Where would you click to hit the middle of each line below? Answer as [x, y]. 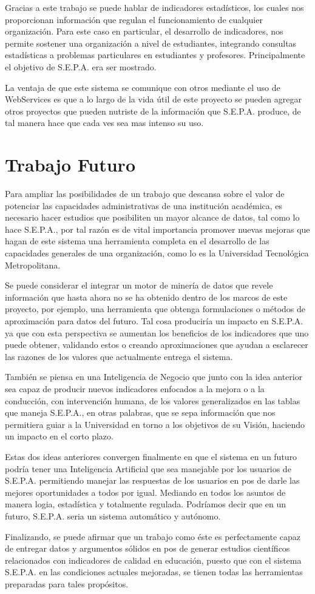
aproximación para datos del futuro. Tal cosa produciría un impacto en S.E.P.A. [154, 321]
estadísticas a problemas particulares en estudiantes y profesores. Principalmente [155, 55]
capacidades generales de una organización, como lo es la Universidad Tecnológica [157, 253]
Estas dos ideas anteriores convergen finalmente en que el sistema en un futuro [151, 456]
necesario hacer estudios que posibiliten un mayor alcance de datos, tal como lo [152, 217]
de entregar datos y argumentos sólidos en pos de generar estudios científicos [147, 548]
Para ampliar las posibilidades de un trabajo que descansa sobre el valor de [145, 194]
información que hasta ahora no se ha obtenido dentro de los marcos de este [146, 297]
